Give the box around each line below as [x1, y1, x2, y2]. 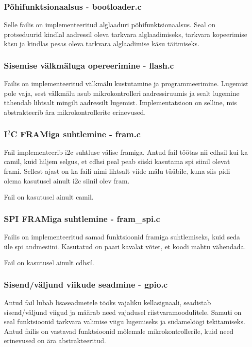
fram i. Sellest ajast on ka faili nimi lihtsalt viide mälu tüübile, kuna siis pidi [4, 166, 230, 176]
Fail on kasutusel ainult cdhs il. [4, 257, 95, 268]
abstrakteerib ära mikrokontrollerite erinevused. [4, 107, 146, 117]
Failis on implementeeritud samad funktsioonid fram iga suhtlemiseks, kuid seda [4, 232, 240, 241]
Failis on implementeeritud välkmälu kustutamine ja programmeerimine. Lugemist [4, 78, 249, 89]
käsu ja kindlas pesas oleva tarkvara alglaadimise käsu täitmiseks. [4, 38, 200, 49]
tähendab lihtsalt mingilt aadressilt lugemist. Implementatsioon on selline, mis [4, 97, 237, 108]
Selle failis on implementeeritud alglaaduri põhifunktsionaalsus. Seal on [4, 19, 216, 30]
